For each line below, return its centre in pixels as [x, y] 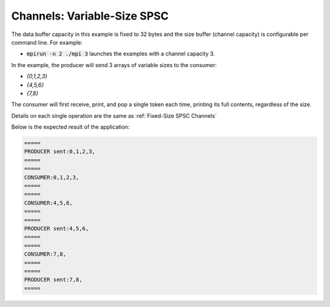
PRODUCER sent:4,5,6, [57, 228]
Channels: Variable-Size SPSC [90, 16]
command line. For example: [47, 42]
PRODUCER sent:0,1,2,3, [60, 152]
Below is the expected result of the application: [71, 127]
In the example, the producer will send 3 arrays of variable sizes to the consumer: [114, 65]
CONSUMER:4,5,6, [49, 203]
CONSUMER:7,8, [45, 254]
